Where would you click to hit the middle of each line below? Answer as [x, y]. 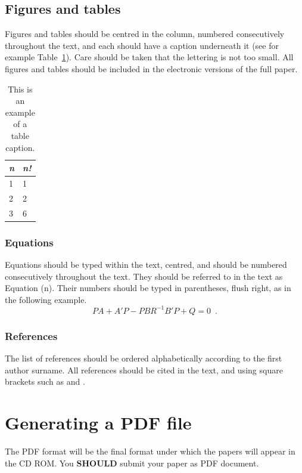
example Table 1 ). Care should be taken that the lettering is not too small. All [149, 57]
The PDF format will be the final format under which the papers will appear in [150, 451]
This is [20, 89]
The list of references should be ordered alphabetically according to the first [144, 358]
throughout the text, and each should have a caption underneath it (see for [142, 45]
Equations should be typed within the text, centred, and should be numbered [146, 264]
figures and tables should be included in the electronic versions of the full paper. [151, 68]
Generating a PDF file [98, 423]
